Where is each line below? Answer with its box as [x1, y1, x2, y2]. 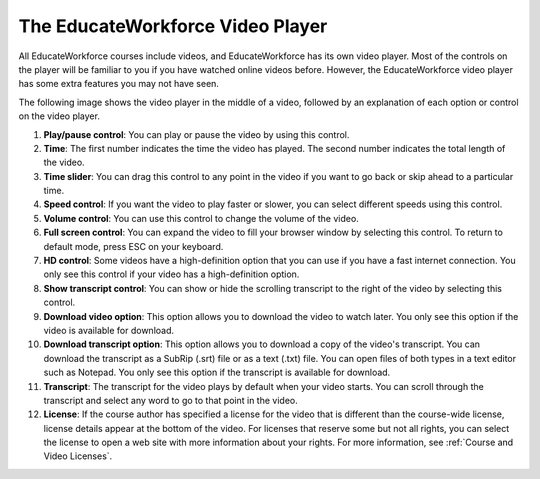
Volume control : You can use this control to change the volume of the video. [43, 212, 359, 224]
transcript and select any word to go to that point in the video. [43, 394, 299, 406]
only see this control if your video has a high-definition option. [43, 268, 300, 280]
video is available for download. [43, 324, 175, 336]
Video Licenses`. [43, 450, 113, 462]
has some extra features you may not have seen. [18, 78, 220, 90]
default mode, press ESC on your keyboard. [43, 240, 224, 252]
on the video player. [18, 110, 100, 122]
